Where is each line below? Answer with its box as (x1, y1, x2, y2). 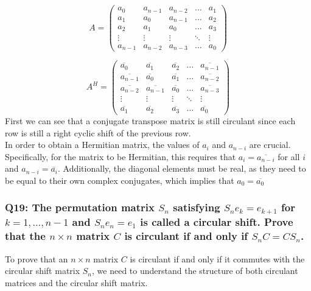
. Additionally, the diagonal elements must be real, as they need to (58, 162, 306, 175)
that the (5, 228, 46, 244)
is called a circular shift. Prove (140, 214, 293, 230)
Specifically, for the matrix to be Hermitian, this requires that (5, 150, 236, 163)
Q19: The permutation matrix (5, 200, 155, 215)
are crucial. (249, 138, 291, 151)
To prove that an (5, 252, 68, 265)
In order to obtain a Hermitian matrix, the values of (5, 138, 200, 151)
